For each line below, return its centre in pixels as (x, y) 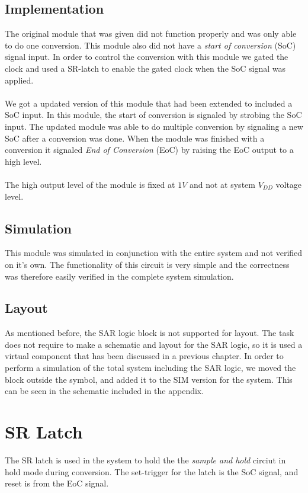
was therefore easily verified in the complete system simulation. (119, 276)
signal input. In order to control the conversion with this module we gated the (147, 57)
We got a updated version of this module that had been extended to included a (149, 103)
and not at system (222, 184)
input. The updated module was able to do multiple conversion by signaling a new (154, 126)
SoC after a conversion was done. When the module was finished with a (135, 138)
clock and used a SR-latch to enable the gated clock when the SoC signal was (145, 68)
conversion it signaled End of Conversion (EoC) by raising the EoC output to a (149, 150)
